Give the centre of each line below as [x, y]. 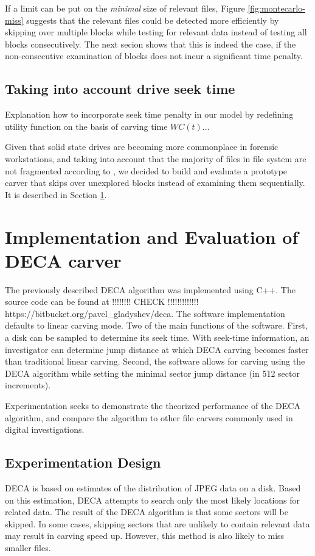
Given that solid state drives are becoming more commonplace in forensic [142, 147]
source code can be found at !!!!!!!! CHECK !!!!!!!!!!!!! [102, 301]
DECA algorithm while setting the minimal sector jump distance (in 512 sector [152, 373]
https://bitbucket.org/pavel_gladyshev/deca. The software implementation [145, 313]
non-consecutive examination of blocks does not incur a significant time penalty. [154, 56]
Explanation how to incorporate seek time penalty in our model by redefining [149, 114]
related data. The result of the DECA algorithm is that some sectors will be [147, 512]
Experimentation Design [83, 462]
